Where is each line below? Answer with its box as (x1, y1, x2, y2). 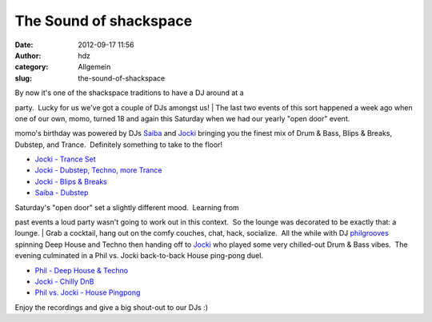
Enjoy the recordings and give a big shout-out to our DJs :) (14, 302, 208, 312)
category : (14, 62, 49, 72)
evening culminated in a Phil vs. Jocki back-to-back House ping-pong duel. (14, 251, 264, 260)
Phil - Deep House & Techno (34, 265, 128, 275)
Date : (14, 40, 34, 50)
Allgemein (78, 62, 111, 72)
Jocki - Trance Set (34, 154, 96, 164)
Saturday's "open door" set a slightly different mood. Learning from (14, 202, 239, 212)
